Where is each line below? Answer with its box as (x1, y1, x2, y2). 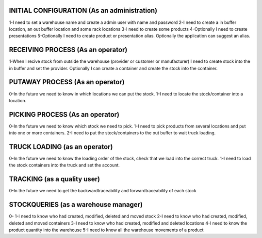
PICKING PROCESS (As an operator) (9, 110, 120, 119)
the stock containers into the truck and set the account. (9, 162, 120, 168)
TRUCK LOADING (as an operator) (9, 143, 113, 151)
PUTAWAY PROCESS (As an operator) (9, 78, 125, 86)
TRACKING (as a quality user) (9, 175, 100, 183)
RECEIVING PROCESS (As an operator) (9, 46, 128, 54)
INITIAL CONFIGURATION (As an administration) (9, 6, 158, 15)
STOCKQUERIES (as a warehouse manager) (9, 201, 143, 209)
